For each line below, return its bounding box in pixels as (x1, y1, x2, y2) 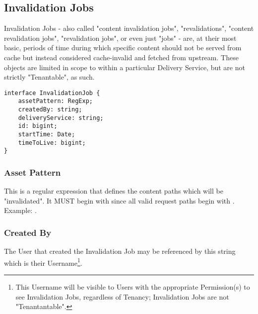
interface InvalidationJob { (4, 89, 100, 97)
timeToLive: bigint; (18, 139, 86, 146)
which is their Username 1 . (4, 256, 82, 268)
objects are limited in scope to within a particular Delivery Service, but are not (4, 62, 245, 72)
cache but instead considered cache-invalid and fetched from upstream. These (4, 52, 239, 62)
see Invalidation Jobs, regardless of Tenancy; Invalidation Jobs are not (15, 291, 229, 302)
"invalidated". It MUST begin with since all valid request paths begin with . (4, 195, 235, 206)
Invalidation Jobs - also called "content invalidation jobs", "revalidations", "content (4, 23, 254, 33)
